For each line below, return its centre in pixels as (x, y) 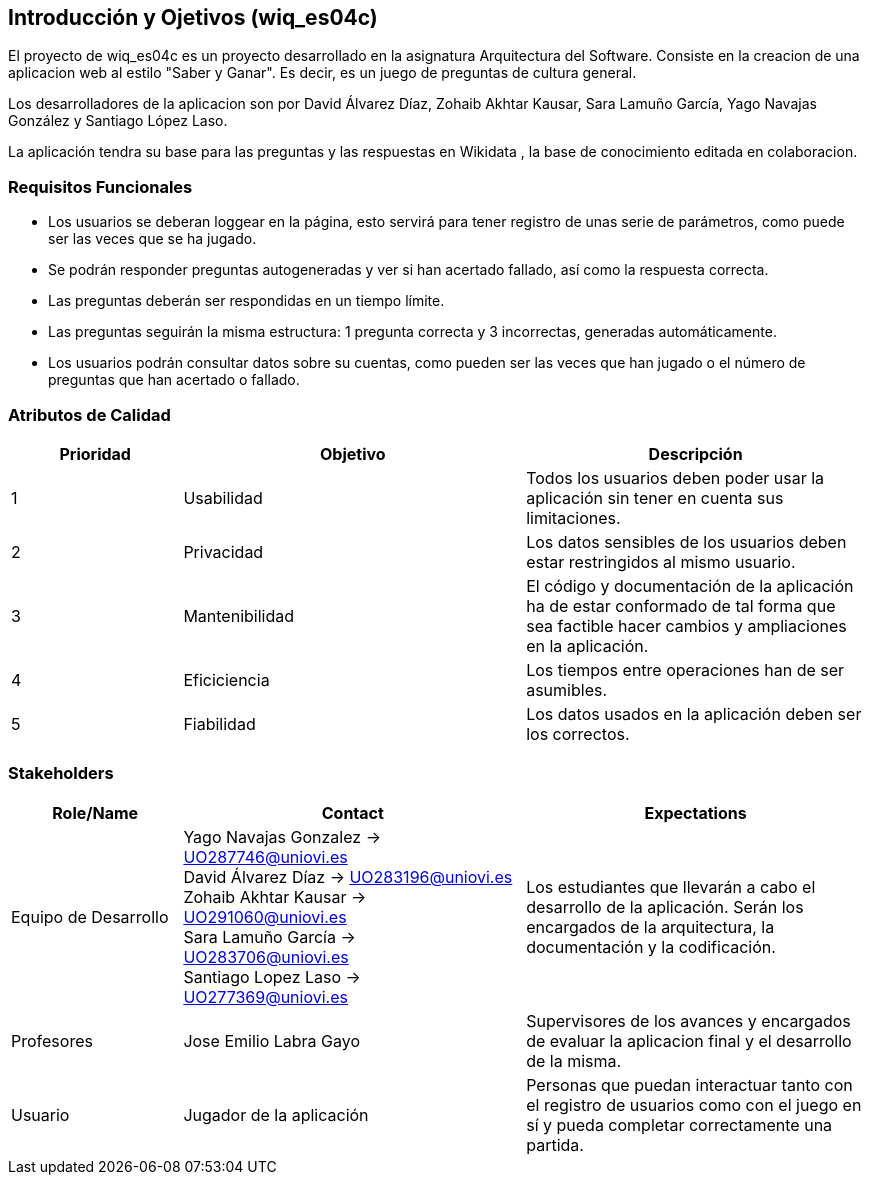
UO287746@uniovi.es (265, 856)
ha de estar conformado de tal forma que (681, 605)
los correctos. (578, 733)
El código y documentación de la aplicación (690, 585)
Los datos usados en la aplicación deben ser (694, 713)
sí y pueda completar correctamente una (679, 1124)
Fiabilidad (219, 723)
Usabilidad (223, 497)
